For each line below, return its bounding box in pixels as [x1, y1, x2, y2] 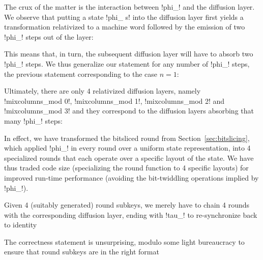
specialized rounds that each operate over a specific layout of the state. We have [4, 152, 254, 163]
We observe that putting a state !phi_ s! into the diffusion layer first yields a [4, 11, 244, 22]
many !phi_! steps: [4, 115, 63, 126]
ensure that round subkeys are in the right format [4, 246, 159, 257]
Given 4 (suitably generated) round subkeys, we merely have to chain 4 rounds [4, 199, 250, 210]
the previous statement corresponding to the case [4, 68, 158, 79]
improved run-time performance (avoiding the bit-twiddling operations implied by [4, 172, 259, 183]
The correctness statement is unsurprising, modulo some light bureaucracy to [4, 236, 245, 247]
